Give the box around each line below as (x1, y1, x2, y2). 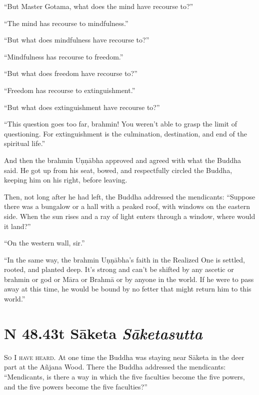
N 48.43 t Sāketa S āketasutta (4, 322, 202, 343)
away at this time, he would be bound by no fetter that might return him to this (4, 283, 251, 294)
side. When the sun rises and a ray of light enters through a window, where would (4, 210, 255, 221)
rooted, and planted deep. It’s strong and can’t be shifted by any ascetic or (4, 264, 234, 274)
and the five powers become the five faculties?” (4, 381, 147, 391)
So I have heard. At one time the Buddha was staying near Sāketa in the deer (4, 351, 244, 362)
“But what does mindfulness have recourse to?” (4, 34, 149, 45)
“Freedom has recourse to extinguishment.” (4, 84, 135, 95)
